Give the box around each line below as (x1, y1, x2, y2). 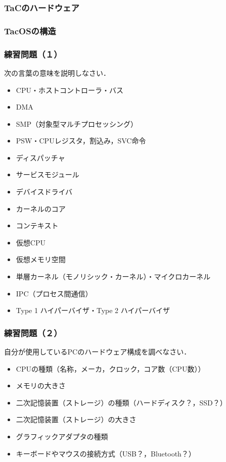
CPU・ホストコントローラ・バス (16, 84, 123, 95)
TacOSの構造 (4, 24, 56, 37)
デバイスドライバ (16, 186, 73, 197)
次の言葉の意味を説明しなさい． (4, 67, 110, 78)
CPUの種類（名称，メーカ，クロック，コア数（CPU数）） (16, 363, 205, 374)
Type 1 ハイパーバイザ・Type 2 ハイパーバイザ (16, 305, 170, 316)
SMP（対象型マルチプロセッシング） (16, 118, 138, 129)
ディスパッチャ (16, 152, 65, 163)
